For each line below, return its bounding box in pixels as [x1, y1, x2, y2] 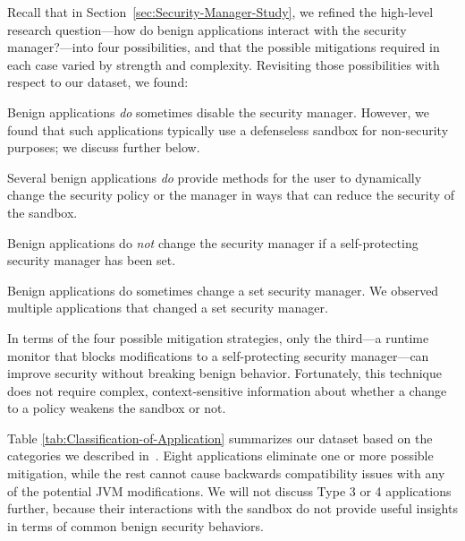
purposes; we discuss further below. [7, 138, 200, 157]
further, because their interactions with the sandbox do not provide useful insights [7, 499, 458, 518]
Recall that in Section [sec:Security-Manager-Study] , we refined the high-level [7, 3, 434, 21]
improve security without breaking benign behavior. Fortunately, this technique [7, 364, 442, 382]
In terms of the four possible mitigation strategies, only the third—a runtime [7, 328, 429, 347]
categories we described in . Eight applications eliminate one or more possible [7, 446, 434, 465]
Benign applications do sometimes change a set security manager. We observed [7, 280, 439, 299]
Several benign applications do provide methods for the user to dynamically [7, 167, 422, 186]
